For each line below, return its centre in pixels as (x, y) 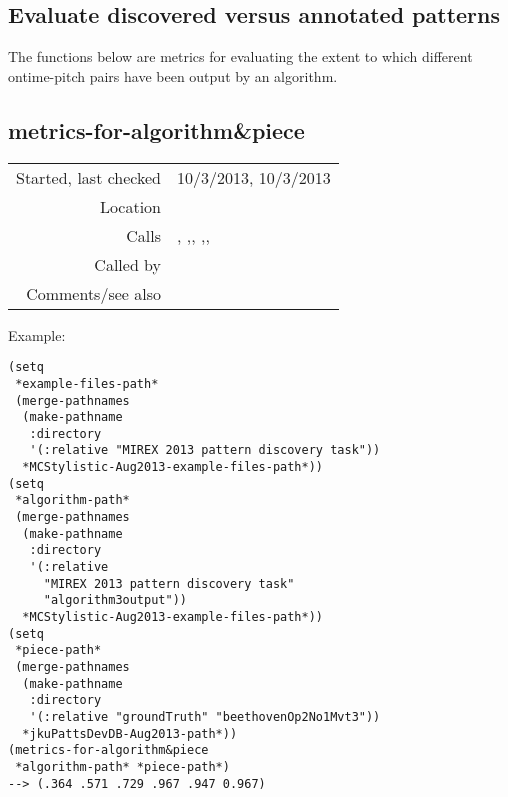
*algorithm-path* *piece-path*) (122, 766)
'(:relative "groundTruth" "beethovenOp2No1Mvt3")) (205, 716)
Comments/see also (94, 293)
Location (130, 206)
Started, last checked (89, 177)
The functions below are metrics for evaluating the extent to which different (240, 56)
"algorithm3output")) (115, 600)
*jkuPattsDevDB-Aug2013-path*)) (130, 733)
